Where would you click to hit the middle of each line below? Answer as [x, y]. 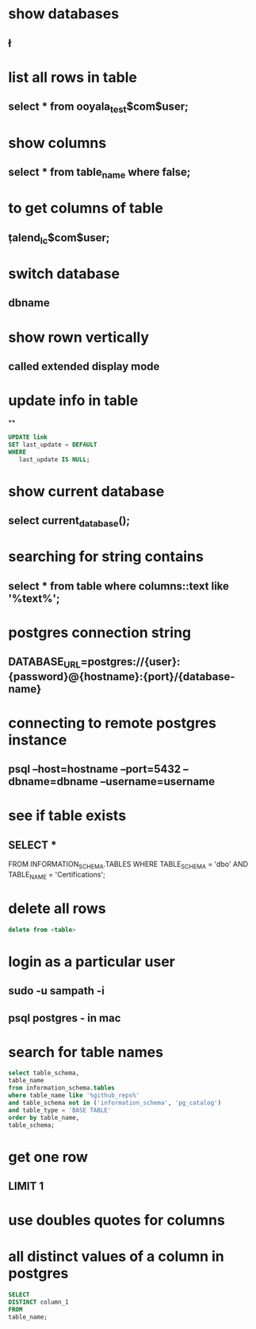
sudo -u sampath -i [56, 991]
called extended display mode [84, 367]
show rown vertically [78, 337]
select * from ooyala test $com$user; [98, 108]
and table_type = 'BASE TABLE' [60, 1110]
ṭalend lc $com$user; [59, 239]
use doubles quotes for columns [117, 1220]
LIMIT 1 [26, 1186]
